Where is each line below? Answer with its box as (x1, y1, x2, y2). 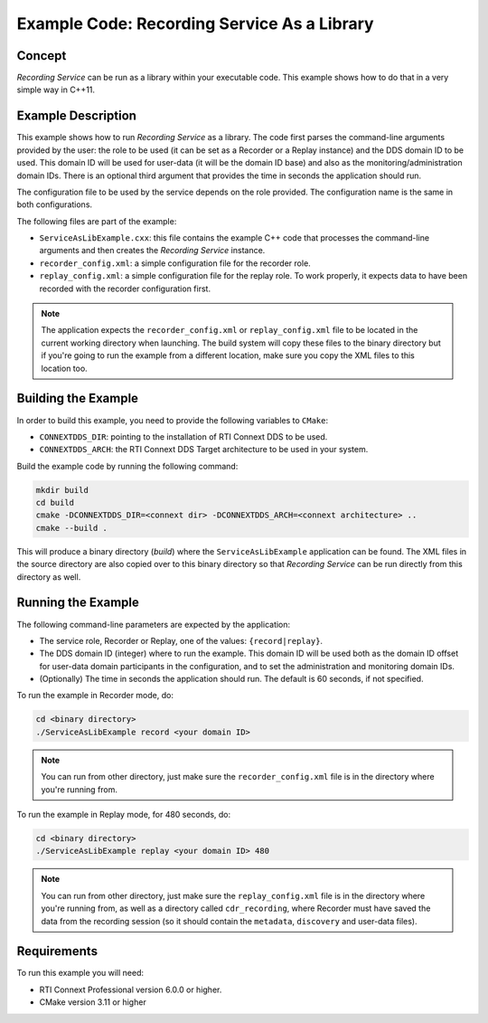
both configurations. (16, 199, 93, 210)
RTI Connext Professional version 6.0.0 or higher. (39, 984, 222, 995)
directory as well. (16, 571, 81, 583)
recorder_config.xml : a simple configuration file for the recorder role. (39, 258, 311, 269)
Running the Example (16, 595, 140, 611)
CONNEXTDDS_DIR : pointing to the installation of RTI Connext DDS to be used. (39, 431, 328, 442)
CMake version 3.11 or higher (39, 997, 146, 1008)
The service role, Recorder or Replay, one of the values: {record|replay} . (39, 635, 324, 646)
